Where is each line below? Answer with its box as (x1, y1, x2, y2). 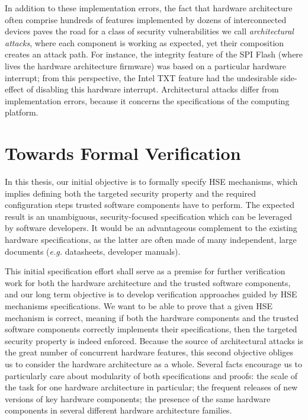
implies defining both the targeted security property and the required (5, 187, 256, 199)
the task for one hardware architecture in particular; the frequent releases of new (5, 381, 298, 393)
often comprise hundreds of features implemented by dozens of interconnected (5, 13, 287, 25)
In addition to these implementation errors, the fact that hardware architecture (5, 2, 293, 14)
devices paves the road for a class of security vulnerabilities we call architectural (5, 25, 294, 37)
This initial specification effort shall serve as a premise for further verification (5, 265, 285, 277)
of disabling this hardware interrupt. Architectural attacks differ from (26, 83, 279, 95)
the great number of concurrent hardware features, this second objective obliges (5, 346, 294, 358)
